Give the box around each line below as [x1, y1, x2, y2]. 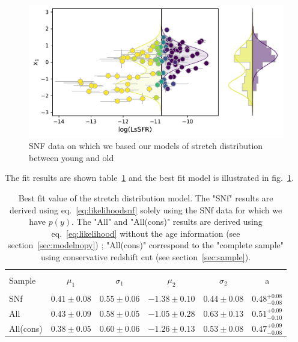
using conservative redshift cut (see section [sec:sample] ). [41, 251, 251, 263]
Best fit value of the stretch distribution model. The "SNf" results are [18, 192, 273, 204]
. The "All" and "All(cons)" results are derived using [71, 215, 263, 228]
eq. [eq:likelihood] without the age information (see [51, 227, 240, 239]
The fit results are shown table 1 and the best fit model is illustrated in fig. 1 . [5, 171, 294, 184]
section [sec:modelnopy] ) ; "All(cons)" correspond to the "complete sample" [8, 239, 284, 251]
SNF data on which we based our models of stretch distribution [29, 139, 263, 152]
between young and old [29, 151, 114, 163]
